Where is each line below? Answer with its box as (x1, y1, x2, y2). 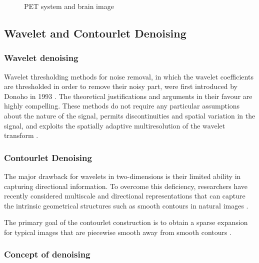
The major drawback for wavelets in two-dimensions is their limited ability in (4, 170, 241, 181)
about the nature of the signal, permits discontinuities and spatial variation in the (4, 110, 255, 120)
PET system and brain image (24, 1, 114, 11)
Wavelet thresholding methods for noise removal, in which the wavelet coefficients (4, 71, 253, 81)
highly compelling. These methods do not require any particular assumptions (4, 100, 240, 111)
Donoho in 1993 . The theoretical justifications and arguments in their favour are (4, 90, 252, 101)
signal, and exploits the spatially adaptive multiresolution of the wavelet (4, 120, 225, 130)
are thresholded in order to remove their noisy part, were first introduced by (4, 81, 237, 91)
